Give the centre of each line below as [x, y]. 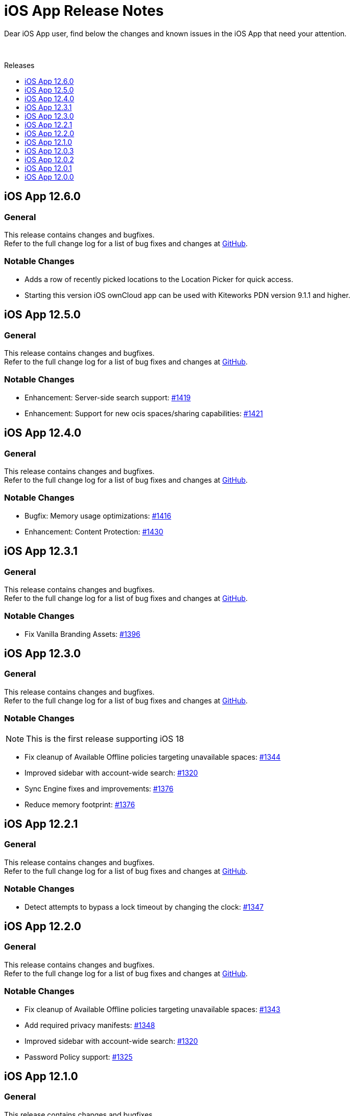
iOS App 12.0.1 [48, 168]
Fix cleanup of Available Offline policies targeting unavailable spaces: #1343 [152, 1009]
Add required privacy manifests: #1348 [90, 1025]
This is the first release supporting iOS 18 [105, 738]
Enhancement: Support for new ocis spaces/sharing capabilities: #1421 [144, 413]
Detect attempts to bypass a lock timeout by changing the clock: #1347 [144, 907]
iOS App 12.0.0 [49, 177]
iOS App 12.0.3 [49, 151]
